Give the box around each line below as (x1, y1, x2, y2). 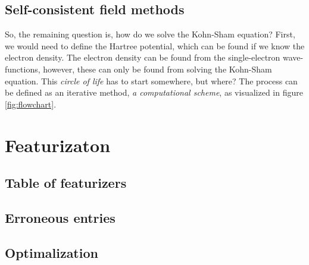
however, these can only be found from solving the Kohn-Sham (43, 62, 272, 75)
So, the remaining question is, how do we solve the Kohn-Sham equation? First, (5, 28, 295, 40)
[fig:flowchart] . (5, 97, 57, 110)
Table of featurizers (5, 173, 127, 192)
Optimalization (5, 243, 98, 261)
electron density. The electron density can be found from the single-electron (5, 51, 280, 64)
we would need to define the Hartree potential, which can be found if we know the (5, 39, 305, 52)
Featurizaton (5, 132, 111, 157)
